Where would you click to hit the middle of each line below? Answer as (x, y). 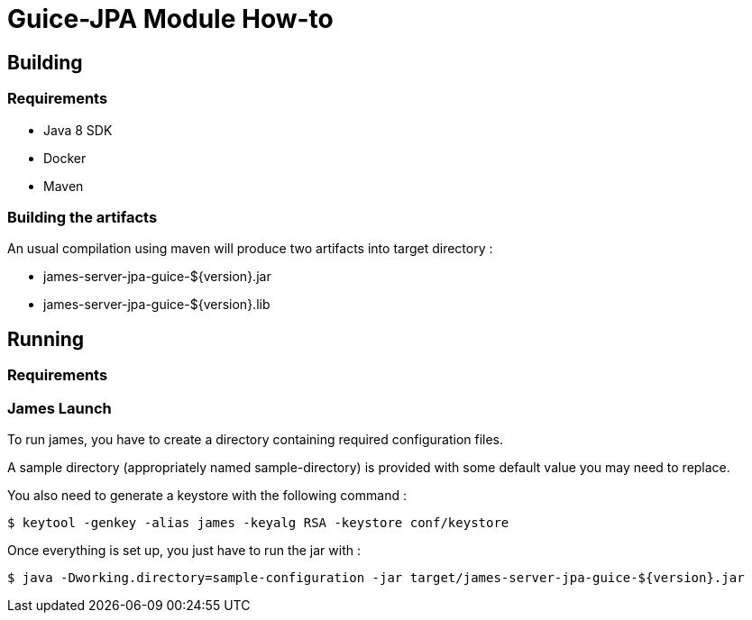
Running (46, 339)
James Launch (60, 408)
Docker (65, 158)
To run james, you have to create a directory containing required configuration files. (256, 439)
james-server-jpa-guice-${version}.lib (157, 305)
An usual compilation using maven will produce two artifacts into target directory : (250, 249)
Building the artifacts (83, 217)
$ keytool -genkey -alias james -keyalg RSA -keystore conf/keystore (258, 522)
